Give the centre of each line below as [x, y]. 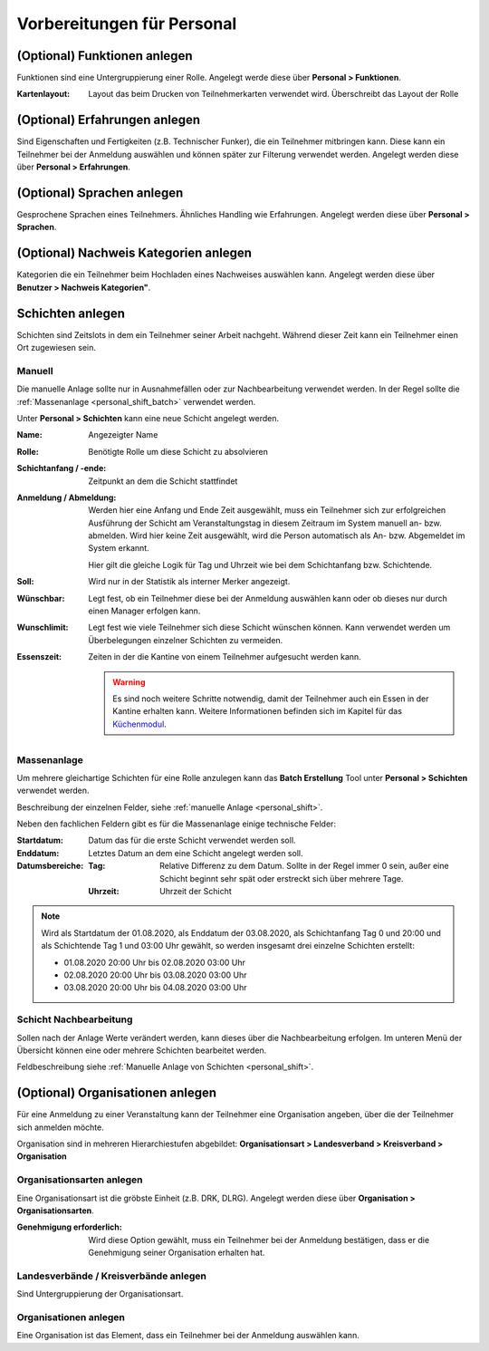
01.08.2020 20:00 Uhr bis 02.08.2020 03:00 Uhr [155, 962]
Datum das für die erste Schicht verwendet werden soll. [192, 840]
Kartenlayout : [43, 94]
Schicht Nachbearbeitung [75, 1019]
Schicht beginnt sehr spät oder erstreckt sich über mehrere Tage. [282, 878]
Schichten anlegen [71, 313]
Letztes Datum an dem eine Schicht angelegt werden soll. [196, 853]
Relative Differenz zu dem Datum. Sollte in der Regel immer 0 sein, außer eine [304, 866]
